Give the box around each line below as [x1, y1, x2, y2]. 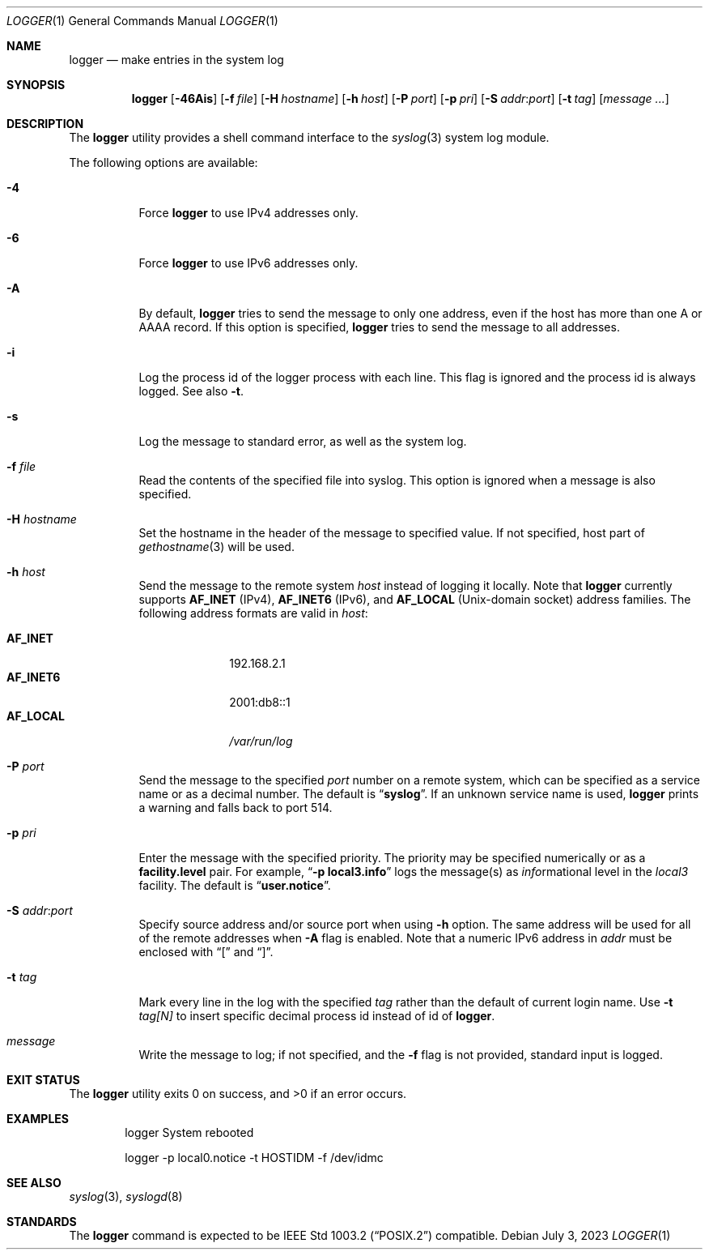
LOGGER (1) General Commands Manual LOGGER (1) [6, 14, 278, 28]
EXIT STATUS [6, 1073, 80, 1087]
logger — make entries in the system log [69, 53, 284, 66]
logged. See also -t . [138, 384, 244, 398]
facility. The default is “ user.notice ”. [138, 878, 331, 892]
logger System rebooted [125, 1126, 254, 1139]
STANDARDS [6, 1215, 77, 1228]
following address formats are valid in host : [138, 606, 368, 620]
